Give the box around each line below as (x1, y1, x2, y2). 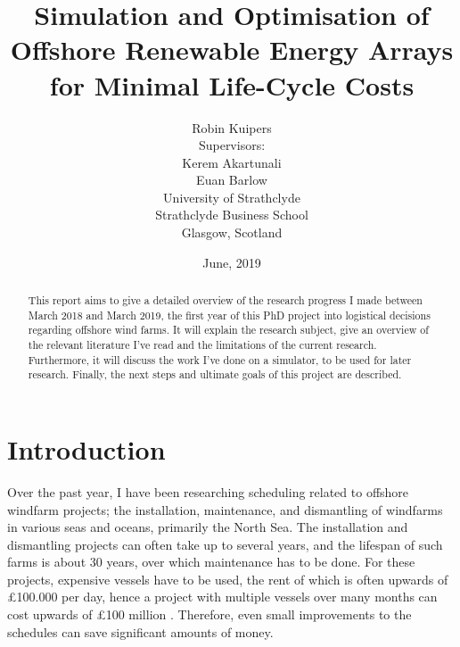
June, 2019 (202, 253, 261, 271)
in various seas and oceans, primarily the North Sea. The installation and (7, 518, 408, 536)
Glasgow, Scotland (181, 223, 283, 242)
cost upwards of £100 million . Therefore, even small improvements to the (7, 605, 412, 624)
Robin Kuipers (192, 118, 272, 137)
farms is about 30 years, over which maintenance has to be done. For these (7, 552, 415, 571)
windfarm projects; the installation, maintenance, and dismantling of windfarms (7, 500, 443, 518)
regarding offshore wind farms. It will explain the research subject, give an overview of (28, 322, 429, 337)
